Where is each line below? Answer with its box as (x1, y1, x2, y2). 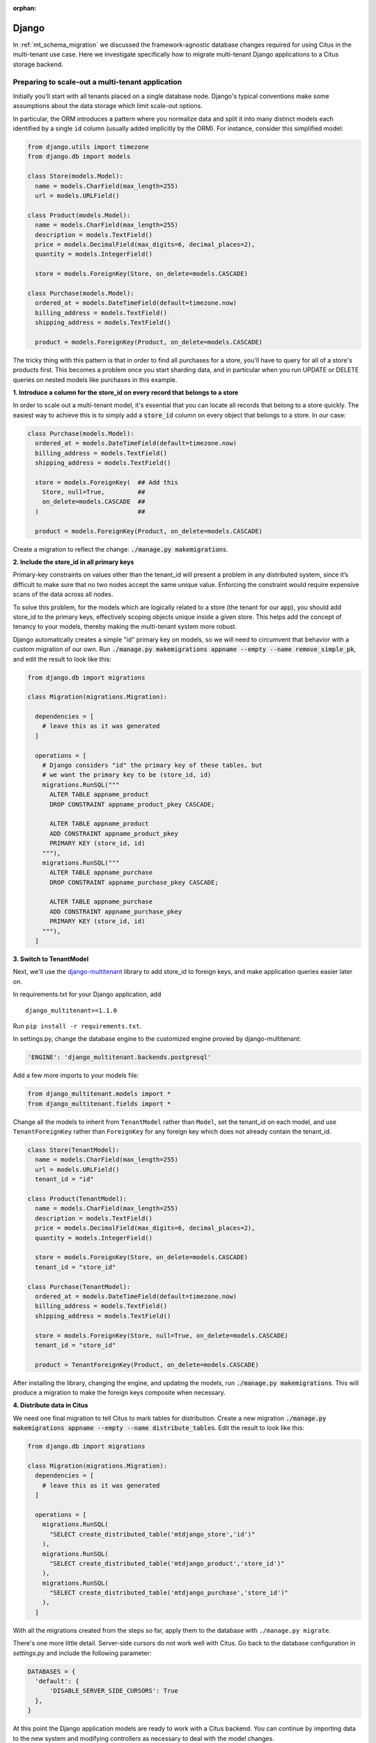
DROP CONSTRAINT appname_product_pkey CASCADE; (49, 800, 215, 808)
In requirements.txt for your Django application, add (13, 990, 162, 998)
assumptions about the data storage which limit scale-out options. (13, 102, 203, 110)
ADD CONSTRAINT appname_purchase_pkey (49, 907, 182, 915)
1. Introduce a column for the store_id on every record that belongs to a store (13, 388, 239, 397)
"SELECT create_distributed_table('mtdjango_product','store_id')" (49, 1559, 285, 1567)
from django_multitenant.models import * (27, 1090, 171, 1098)
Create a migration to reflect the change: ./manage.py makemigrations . (13, 545, 229, 554)
